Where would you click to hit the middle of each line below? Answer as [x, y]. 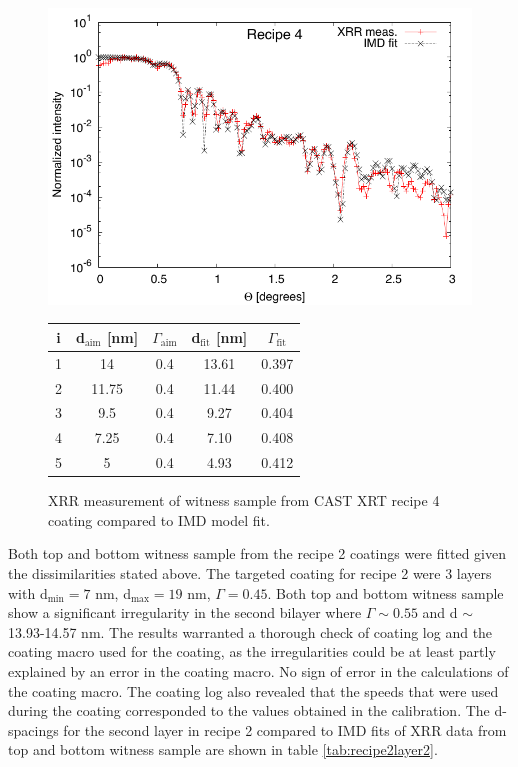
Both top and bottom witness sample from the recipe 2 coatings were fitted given [257, 553]
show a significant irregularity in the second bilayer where [185, 612]
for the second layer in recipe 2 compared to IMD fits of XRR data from [285, 729]
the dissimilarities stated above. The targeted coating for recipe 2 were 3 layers [250, 572]
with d [28, 592]
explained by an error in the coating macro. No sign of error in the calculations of [258, 670]
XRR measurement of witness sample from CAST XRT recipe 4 [244, 500]
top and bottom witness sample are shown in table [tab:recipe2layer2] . [223, 749]
